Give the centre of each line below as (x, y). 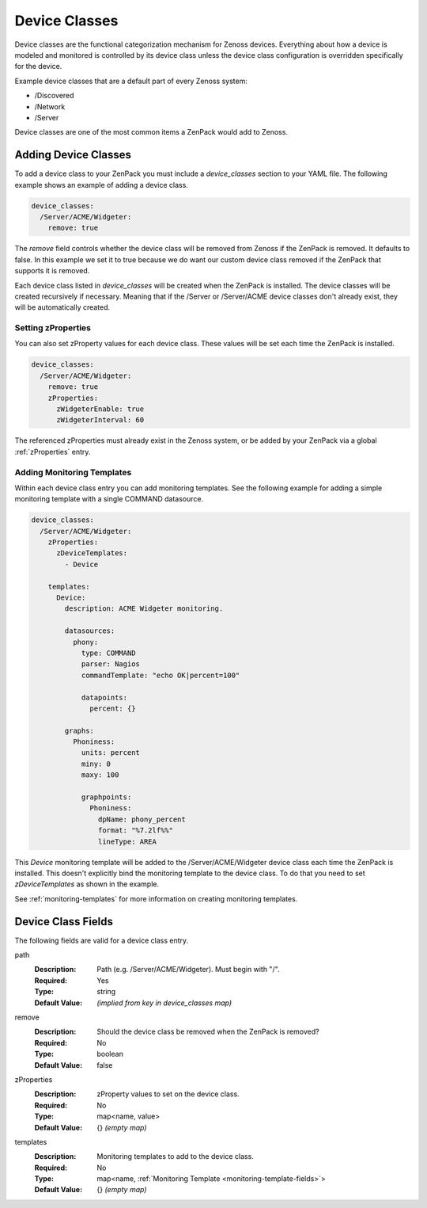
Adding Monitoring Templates (73, 472)
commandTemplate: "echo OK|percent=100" (161, 675)
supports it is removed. (52, 271)
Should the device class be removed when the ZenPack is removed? (208, 1032)
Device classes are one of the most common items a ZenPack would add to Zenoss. (151, 132)
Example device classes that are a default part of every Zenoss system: (131, 81)
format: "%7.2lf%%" (136, 831)
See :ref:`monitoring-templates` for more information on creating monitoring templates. (156, 898)
